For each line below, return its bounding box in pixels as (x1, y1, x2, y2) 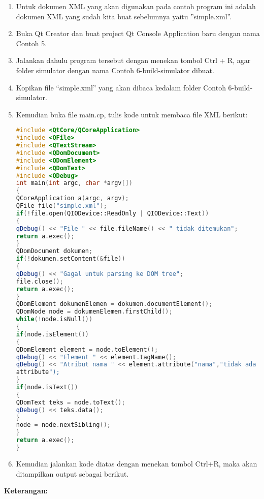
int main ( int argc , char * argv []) (16, 179, 133, 187)
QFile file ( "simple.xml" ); (16, 202, 107, 210)
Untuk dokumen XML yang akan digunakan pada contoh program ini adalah (16, 1, 256, 11)
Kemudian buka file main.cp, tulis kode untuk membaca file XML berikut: (16, 109, 248, 119)
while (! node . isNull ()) (16, 316, 93, 323)
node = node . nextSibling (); (16, 421, 111, 429)
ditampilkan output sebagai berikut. (16, 468, 129, 479)
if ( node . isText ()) (16, 384, 78, 391)
